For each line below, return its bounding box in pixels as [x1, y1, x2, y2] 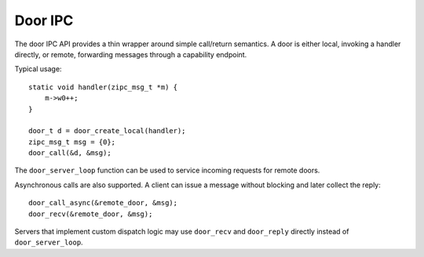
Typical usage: [14, 64, 62, 74]
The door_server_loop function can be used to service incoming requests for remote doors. [14, 165, 320, 176]
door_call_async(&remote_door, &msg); [28, 198, 178, 208]
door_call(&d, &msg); [28, 149, 111, 157]
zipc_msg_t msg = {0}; [28, 137, 116, 147]
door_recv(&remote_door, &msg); [28, 209, 153, 219]
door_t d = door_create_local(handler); [28, 126, 186, 136]
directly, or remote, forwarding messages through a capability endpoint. [14, 49, 247, 59]
